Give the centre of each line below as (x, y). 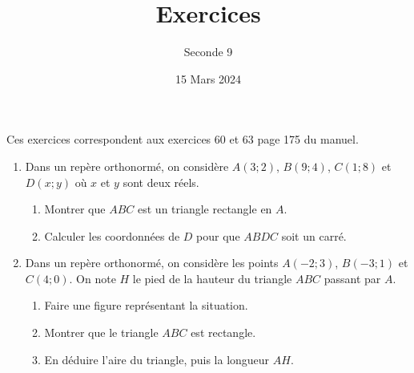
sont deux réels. (161, 182)
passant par (352, 278)
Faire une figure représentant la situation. (146, 305)
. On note (92, 278)
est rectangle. (223, 332)
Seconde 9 (208, 52)
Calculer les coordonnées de (112, 235)
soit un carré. (314, 235)
